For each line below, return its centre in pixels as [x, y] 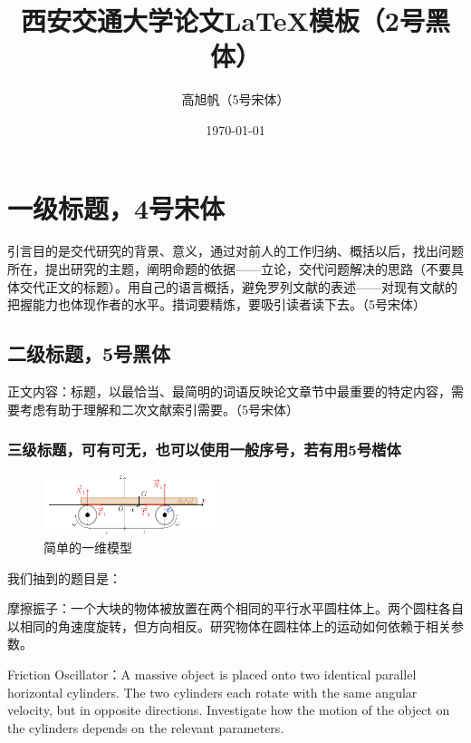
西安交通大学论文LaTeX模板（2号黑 [235, 20]
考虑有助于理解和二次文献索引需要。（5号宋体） [159, 409]
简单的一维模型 [88, 547]
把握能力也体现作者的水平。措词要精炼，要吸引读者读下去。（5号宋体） [216, 304]
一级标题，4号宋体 [116, 207]
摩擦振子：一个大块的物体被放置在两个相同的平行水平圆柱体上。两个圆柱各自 [235, 608]
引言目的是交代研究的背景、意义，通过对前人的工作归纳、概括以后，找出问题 [235, 251]
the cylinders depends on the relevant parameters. [146, 727]
